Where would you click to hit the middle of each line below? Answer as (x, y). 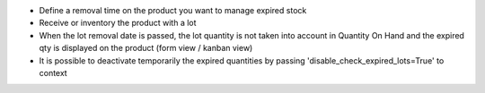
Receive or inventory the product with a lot (118, 23)
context (53, 72)
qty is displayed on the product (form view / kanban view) (146, 48)
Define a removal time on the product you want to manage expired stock (173, 10)
